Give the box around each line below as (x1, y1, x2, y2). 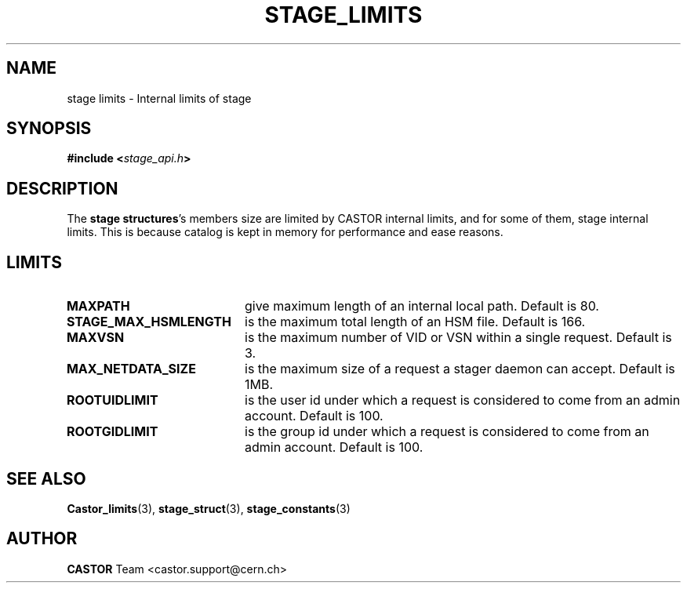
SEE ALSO (6, 468, 86, 489)
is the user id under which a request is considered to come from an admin (245, 392, 681, 409)
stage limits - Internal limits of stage (67, 91, 252, 105)
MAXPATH (66, 298, 130, 314)
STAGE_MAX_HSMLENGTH (66, 314, 231, 330)
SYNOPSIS (6, 118, 92, 139)
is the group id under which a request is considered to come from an (245, 424, 649, 440)
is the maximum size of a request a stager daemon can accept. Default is (245, 361, 675, 377)
